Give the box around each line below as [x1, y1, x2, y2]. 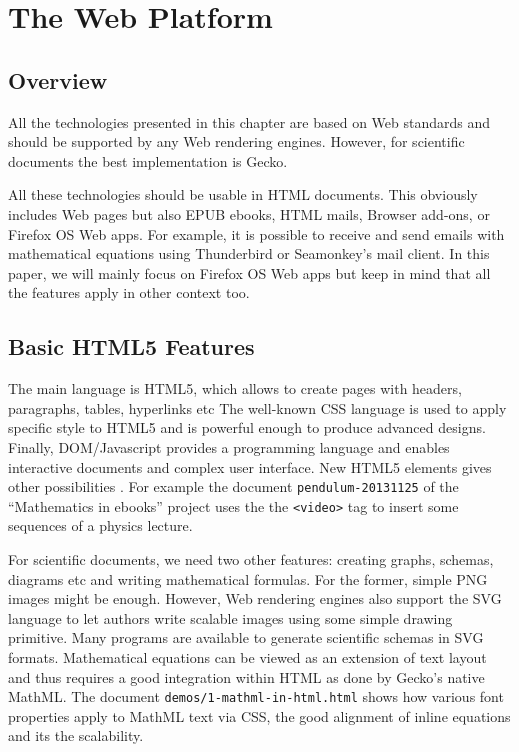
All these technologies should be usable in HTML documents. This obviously [8, 184, 478, 205]
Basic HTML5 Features [8, 331, 255, 362]
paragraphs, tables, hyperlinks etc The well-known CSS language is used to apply [8, 397, 507, 418]
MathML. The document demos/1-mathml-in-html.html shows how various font [8, 686, 504, 707]
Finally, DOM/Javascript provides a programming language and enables [8, 436, 450, 457]
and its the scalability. [8, 725, 144, 746]
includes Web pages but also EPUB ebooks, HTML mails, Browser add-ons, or [8, 203, 490, 224]
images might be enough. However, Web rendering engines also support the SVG [8, 588, 502, 609]
